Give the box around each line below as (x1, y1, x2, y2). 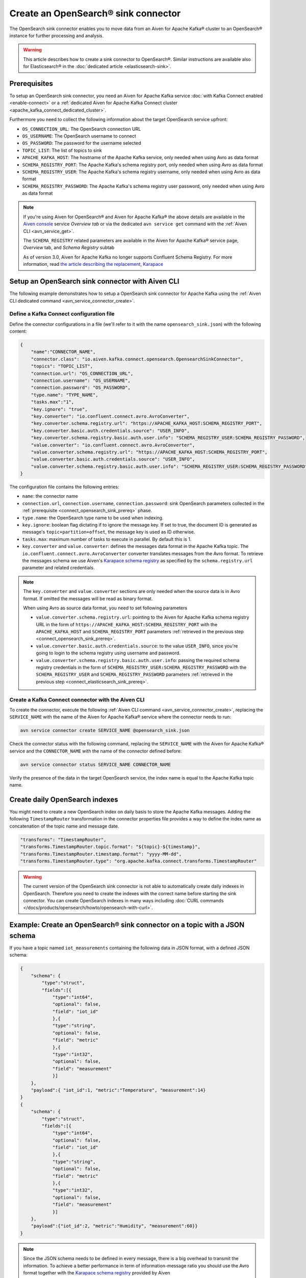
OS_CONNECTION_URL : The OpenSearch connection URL (22, 126, 141, 132)
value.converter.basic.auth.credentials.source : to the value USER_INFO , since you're (36, 643, 238, 649)
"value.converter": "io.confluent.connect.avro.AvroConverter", (31, 442, 195, 448)
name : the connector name (22, 493, 79, 499)
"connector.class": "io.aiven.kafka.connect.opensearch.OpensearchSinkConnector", (31, 356, 244, 362)
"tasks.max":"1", (31, 399, 74, 405)
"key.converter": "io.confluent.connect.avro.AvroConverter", (31, 413, 190, 419)
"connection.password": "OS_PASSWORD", (31, 385, 131, 391)
